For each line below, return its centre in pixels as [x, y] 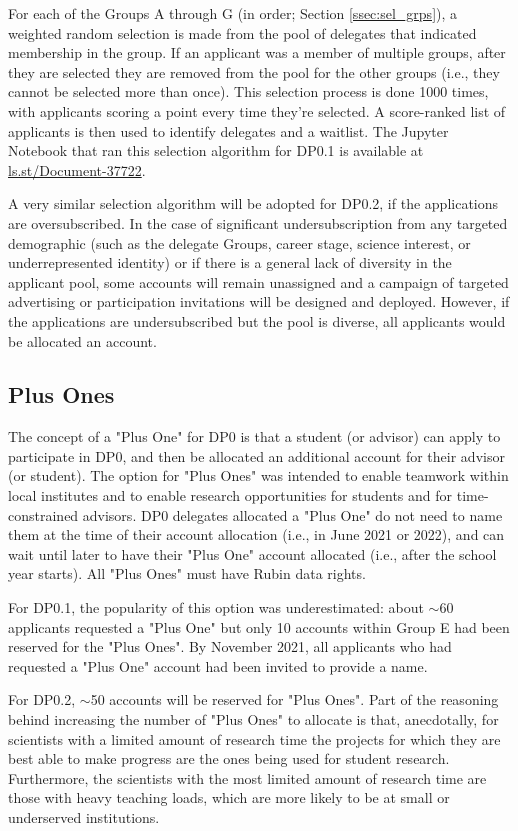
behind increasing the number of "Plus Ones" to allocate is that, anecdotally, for [253, 719]
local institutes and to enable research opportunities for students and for [230, 495]
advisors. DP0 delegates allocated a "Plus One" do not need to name [292, 514]
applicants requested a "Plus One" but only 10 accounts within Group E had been [259, 626]
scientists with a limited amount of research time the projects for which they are [254, 738]
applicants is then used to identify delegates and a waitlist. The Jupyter [228, 130]
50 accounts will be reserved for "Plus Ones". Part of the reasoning [294, 699]
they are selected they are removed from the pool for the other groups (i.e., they [254, 71]
